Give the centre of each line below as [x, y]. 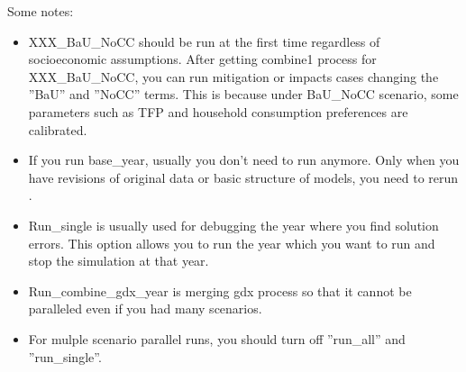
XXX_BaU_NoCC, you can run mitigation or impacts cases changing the [233, 76]
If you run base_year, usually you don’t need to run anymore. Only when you [244, 160]
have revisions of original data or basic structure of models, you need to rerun [243, 177]
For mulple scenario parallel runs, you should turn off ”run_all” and [217, 338]
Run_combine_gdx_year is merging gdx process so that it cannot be [220, 290]
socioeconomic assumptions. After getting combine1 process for [202, 59]
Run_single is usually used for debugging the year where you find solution [233, 225]
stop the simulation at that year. [119, 261]
